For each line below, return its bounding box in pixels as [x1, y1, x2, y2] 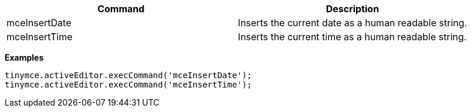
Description [326, 3, 379, 15]
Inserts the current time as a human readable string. [238, 31, 467, 43]
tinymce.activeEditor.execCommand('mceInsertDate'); [5, 71, 252, 80]
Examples [5, 52, 44, 62]
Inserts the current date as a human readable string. [238, 17, 467, 29]
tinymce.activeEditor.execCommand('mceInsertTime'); [5, 80, 252, 89]
